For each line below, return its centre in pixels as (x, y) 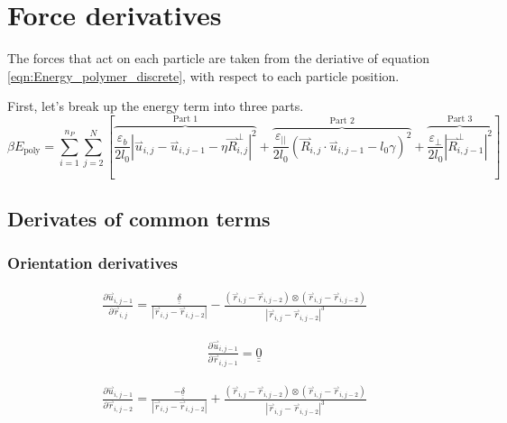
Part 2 (342, 121)
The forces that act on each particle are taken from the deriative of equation (219, 58)
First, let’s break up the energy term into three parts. (156, 106)
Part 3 (460, 120)
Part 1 (185, 120)
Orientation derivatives (92, 263)
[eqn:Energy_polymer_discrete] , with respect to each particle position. (203, 75)
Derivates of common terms (139, 219)
